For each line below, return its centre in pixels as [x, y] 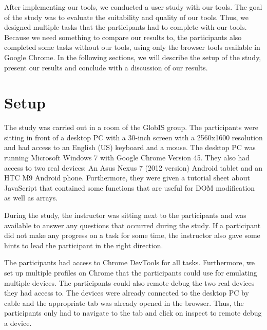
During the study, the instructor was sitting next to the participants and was [125, 215]
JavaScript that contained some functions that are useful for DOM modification [130, 187]
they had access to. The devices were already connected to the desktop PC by [127, 293]
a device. [18, 323]
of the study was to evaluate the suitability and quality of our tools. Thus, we [127, 17]
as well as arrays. [31, 198]
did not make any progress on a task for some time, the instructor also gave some [132, 235]
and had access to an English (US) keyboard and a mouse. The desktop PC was [130, 147]
